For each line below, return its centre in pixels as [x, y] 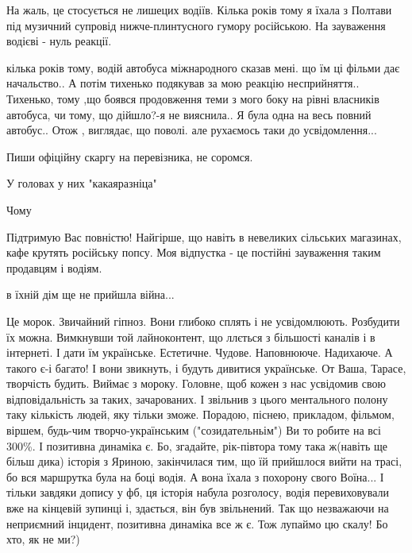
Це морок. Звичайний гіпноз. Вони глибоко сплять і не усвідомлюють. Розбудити [203, 321]
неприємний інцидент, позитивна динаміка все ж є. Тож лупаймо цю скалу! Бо [197, 523]
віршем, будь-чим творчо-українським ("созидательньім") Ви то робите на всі [194, 430]
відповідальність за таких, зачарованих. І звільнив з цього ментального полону [197, 398]
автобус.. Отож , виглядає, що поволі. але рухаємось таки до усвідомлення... [192, 130]
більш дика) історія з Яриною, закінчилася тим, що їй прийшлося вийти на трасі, [204, 461]
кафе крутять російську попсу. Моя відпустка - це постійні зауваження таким [194, 252]
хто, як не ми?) [43, 539]
